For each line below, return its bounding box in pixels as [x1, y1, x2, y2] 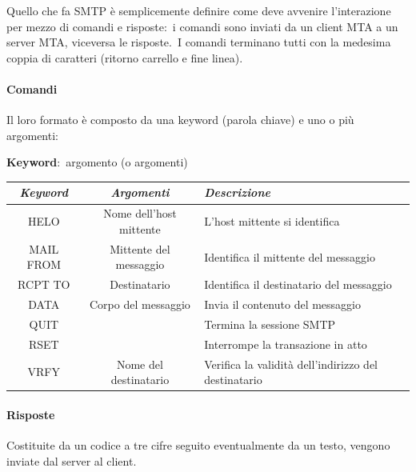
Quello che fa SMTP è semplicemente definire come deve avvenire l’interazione [6, 2, 391, 18]
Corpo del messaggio [90, 296, 190, 313]
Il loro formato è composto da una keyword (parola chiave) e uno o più [6, 111, 354, 128]
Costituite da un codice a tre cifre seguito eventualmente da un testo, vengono [6, 437, 390, 454]
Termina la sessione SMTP [204, 315, 336, 332]
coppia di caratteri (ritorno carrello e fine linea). [6, 49, 243, 66]
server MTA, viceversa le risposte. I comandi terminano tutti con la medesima [6, 34, 391, 50]
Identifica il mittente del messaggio [204, 248, 375, 265]
